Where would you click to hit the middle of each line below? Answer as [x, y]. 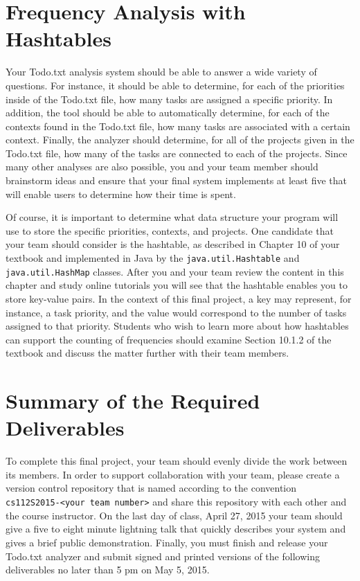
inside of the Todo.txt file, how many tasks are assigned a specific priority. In [169, 99]
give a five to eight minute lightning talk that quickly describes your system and [176, 529]
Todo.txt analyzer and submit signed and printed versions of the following [163, 556]
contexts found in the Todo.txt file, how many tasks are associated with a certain [178, 126]
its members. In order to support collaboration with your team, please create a [173, 474]
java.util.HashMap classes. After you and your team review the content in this [175, 271]
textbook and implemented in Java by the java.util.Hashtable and [153, 258]
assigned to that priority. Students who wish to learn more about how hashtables [177, 326]
